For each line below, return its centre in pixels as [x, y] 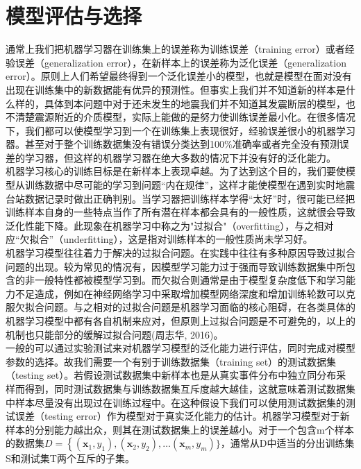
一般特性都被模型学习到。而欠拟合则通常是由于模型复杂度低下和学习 [190, 280]
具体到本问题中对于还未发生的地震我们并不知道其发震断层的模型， [195, 103]
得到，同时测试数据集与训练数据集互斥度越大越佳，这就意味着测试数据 [185, 388]
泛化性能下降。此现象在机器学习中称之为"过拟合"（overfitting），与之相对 [170, 225]
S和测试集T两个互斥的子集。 [70, 458]
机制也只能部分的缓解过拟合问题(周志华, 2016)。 [115, 334]
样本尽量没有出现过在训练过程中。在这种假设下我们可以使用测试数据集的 [180, 402]
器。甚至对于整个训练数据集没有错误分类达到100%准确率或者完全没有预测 [173, 144]
